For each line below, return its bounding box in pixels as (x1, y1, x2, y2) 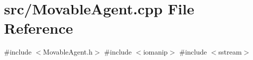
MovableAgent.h (43, 47, 93, 57)
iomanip (143, 47, 168, 57)
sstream (218, 47, 242, 57)
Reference (4, 18, 73, 38)
